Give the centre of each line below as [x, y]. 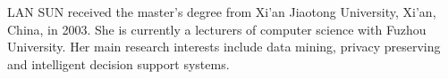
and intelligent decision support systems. [118, 63]
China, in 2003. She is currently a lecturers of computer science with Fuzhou [217, 29]
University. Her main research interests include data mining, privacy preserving [224, 47]
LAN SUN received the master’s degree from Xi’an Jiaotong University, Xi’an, [222, 12]
